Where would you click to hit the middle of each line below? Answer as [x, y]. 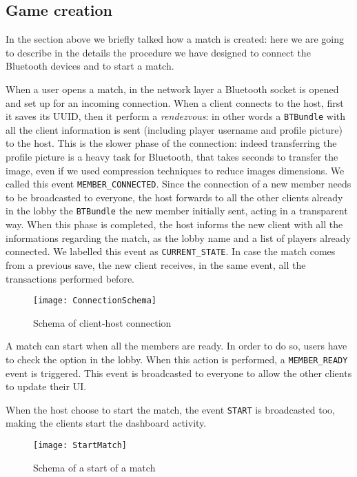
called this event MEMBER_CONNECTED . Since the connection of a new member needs [178, 184]
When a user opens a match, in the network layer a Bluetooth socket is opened [172, 89]
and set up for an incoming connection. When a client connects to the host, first [175, 102]
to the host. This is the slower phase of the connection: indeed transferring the [171, 143]
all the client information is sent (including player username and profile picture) [174, 129]
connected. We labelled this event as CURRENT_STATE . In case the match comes [171, 251]
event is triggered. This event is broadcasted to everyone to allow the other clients [179, 373]
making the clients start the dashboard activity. [106, 423]
